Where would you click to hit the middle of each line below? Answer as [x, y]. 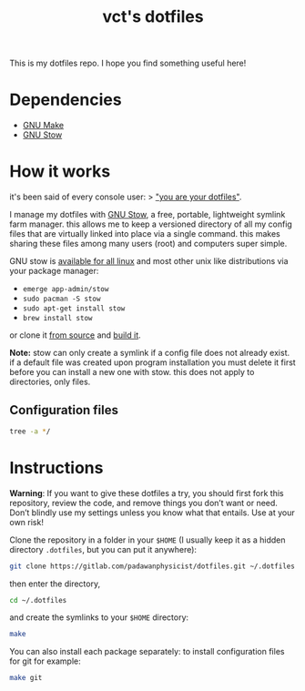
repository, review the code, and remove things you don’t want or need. [143, 503]
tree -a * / [30, 431]
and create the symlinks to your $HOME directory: [99, 617]
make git [26, 678]
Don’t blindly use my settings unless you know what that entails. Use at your [152, 513]
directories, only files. [50, 382]
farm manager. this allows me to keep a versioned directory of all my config [151, 224]
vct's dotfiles [153, 17]
